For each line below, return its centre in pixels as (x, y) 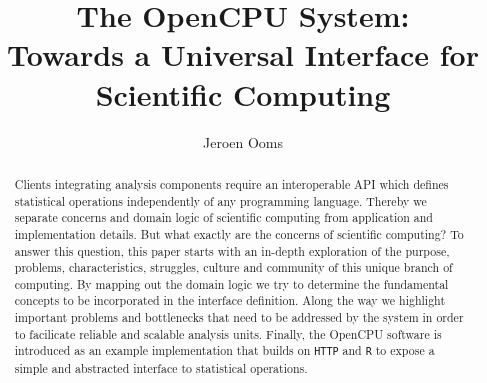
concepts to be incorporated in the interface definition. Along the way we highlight (230, 300)
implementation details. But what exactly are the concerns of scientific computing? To (239, 233)
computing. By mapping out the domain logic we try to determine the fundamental (231, 283)
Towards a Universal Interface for (243, 54)
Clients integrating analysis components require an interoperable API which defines (231, 183)
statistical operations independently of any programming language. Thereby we (220, 200)
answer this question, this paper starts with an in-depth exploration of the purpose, (232, 250)
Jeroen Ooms (243, 141)
